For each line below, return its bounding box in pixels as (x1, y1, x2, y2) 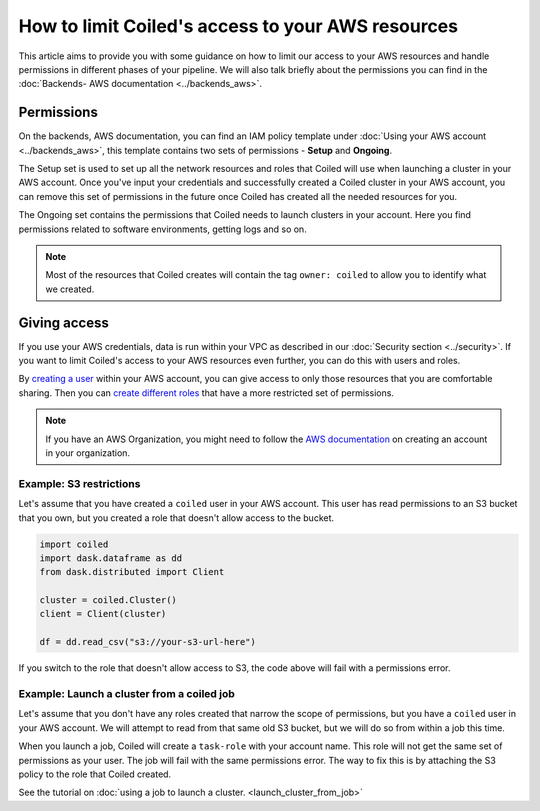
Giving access (18, 314, 109, 331)
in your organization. (45, 447, 130, 459)
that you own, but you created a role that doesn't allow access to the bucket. (18, 511, 335, 524)
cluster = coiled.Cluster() (39, 595, 177, 606)
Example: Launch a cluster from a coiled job (18, 687, 235, 700)
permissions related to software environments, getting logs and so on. (18, 223, 307, 235)
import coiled (39, 538, 109, 550)
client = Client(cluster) (39, 608, 167, 620)
